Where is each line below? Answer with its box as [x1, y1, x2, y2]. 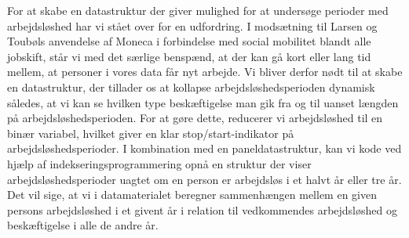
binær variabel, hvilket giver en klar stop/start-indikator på [7, 124, 294, 141]
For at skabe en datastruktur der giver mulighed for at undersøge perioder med [7, 2, 389, 18]
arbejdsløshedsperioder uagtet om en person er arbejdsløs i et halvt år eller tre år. [7, 171, 402, 187]
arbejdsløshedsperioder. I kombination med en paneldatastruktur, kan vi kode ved [7, 140, 402, 157]
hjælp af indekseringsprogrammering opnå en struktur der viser [7, 155, 312, 171]
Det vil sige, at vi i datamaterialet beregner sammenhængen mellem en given [7, 186, 377, 203]
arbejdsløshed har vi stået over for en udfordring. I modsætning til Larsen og [7, 17, 378, 34]
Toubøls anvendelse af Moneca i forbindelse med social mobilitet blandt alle [7, 33, 371, 49]
